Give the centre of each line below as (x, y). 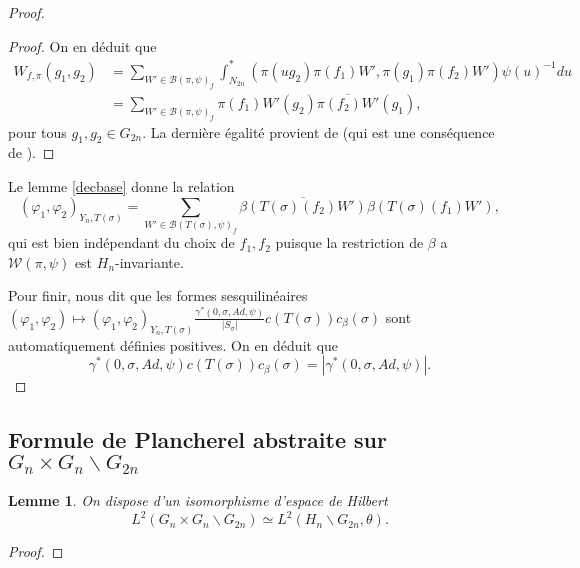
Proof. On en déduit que (82, 45)
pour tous (37, 131)
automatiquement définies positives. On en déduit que (173, 344)
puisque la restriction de (349, 242)
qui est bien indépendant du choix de (121, 242)
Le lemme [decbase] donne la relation (121, 185)
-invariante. (149, 261)
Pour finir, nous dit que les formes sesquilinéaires (158, 295)
